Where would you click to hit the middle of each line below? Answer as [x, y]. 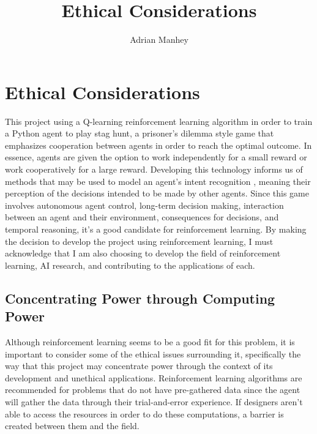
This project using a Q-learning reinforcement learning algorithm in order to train [159, 121]
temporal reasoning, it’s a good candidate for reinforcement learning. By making [156, 229]
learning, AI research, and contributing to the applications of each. [130, 265]
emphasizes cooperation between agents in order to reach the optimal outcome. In [158, 145]
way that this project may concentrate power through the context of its [139, 366]
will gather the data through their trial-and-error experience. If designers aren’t [154, 401]
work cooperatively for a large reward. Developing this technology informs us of [154, 169]
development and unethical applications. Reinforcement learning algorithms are [154, 377]
